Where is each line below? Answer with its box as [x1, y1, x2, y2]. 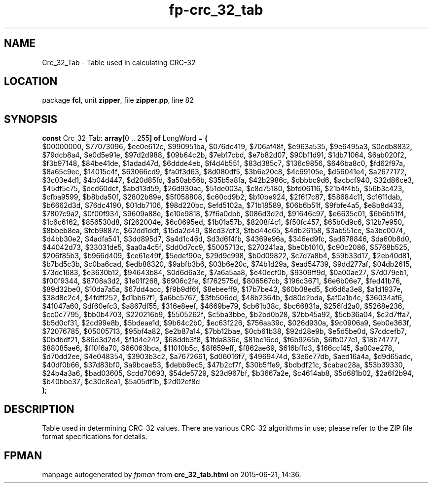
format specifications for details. [42, 432, 147, 441]
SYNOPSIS [4, 113, 58, 125]
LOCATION [4, 75, 58, 88]
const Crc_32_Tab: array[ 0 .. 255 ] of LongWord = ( [42, 134, 208, 143]
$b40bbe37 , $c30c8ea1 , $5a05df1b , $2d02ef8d [42, 377, 200, 386]
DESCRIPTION [4, 403, 74, 415]
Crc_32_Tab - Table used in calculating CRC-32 [42, 58, 196, 67]
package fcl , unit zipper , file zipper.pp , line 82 [42, 96, 194, 105]
